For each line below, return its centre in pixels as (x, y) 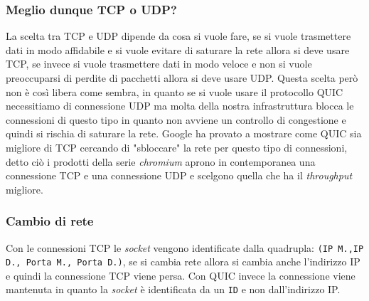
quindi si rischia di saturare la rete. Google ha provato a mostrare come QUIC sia (184, 133)
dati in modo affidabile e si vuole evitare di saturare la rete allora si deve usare (178, 49)
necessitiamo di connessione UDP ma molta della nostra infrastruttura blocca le (180, 106)
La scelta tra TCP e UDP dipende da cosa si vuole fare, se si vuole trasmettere (178, 36)
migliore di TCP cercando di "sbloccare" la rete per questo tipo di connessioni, (177, 147)
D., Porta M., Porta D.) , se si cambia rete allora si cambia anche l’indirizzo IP (183, 262)
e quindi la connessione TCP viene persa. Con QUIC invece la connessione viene (181, 275)
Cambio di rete (50, 221)
